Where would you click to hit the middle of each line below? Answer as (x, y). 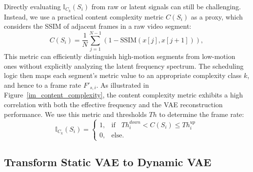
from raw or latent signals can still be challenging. (166, 6)
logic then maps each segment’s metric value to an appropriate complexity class (123, 75)
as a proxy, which (217, 16)
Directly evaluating (32, 6)
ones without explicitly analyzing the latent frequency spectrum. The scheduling (124, 66)
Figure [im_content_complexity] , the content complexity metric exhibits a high (124, 95)
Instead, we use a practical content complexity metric (84, 16)
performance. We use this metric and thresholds (75, 114)
